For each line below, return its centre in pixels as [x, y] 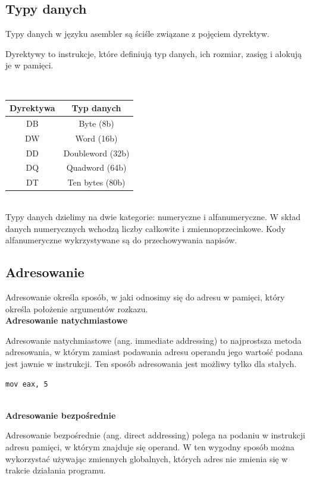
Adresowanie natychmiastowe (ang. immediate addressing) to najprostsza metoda [154, 340]
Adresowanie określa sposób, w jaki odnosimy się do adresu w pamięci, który [145, 297]
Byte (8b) [96, 123]
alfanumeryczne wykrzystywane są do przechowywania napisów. [121, 240]
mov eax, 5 [27, 384]
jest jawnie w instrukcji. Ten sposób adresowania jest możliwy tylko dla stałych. [151, 363]
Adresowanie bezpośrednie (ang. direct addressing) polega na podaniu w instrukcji [155, 435]
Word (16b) [96, 138]
